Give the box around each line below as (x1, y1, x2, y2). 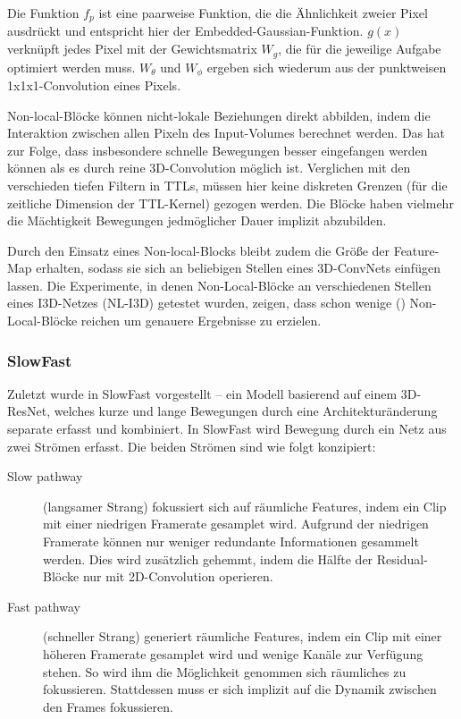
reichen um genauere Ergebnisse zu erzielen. (80, 311, 322, 330)
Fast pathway (7, 596, 80, 615)
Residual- (376, 549, 428, 568)
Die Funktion (7, 4, 80, 21)
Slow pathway (7, 467, 83, 486)
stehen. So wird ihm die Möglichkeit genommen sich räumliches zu (43, 662, 407, 681)
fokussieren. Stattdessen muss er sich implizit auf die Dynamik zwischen (43, 680, 437, 698)
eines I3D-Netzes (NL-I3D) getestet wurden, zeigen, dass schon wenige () (7, 293, 406, 312)
